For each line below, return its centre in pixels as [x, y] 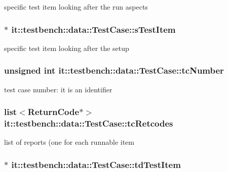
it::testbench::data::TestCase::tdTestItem [96, 164]
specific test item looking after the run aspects [76, 7]
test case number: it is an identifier [58, 89]
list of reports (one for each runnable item [69, 142]
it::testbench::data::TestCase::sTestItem [93, 29]
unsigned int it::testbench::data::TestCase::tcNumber [114, 70]
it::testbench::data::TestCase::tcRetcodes [89, 123]
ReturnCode [53, 112]
